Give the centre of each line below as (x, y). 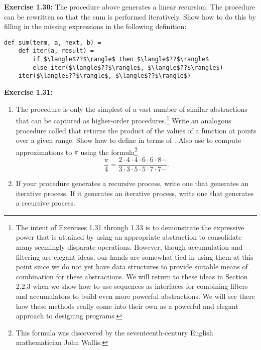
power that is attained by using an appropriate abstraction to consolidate (129, 237)
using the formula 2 (109, 151)
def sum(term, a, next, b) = (53, 42)
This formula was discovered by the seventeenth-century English (114, 332)
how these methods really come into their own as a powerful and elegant (127, 306)
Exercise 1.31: (28, 92)
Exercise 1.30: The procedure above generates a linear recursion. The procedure (130, 7)
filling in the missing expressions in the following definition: (95, 26)
